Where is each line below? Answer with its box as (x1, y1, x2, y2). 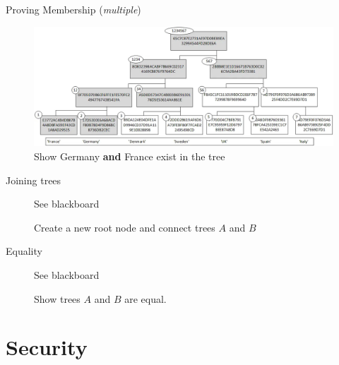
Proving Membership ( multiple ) (6, 2, 141, 16)
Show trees (34, 291, 81, 306)
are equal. (124, 291, 167, 306)
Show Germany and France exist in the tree (34, 148, 225, 163)
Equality (6, 244, 42, 258)
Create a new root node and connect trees (34, 220, 215, 234)
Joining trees (6, 172, 61, 187)
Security (6, 333, 88, 361)
